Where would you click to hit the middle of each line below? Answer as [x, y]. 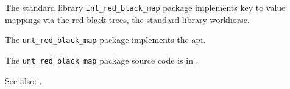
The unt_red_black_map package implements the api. [105, 40]
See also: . [23, 80]
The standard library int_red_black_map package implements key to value [145, 7]
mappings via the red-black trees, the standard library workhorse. [127, 19]
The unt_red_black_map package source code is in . [102, 60]
